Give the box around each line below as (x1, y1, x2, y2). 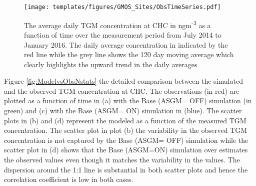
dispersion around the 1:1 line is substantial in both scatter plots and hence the (4, 164, 248, 174)
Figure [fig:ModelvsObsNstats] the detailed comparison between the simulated (4, 76, 243, 86)
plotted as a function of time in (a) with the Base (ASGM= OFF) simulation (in (4, 95, 252, 106)
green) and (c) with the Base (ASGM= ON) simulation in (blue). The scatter (4, 105, 242, 116)
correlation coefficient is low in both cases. (4, 174, 133, 184)
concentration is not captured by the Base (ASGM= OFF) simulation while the (4, 134, 248, 145)
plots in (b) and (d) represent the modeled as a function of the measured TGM (4, 115, 246, 125)
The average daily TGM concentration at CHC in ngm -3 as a (24, 18, 211, 30)
